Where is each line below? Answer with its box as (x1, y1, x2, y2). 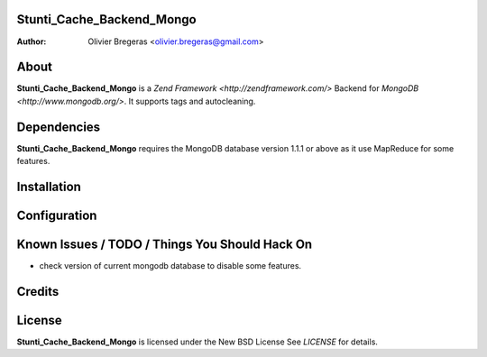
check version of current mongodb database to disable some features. (39, 261, 302, 271)
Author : (16, 36, 47, 47)
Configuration (16, 207, 97, 223)
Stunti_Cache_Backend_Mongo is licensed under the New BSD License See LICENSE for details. (16, 336, 379, 347)
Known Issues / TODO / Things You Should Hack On (16, 236, 313, 252)
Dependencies (16, 119, 101, 134)
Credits (16, 284, 60, 299)
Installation (16, 178, 81, 194)
